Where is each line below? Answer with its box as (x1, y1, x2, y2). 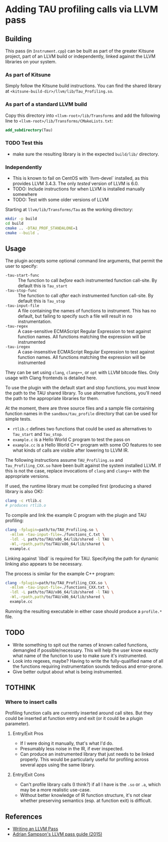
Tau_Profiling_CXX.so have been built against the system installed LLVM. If (5, 462, 161, 469)
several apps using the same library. (20, 762, 96, 768)
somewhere (12, 191, 37, 197)
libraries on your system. (5, 59, 57, 64)
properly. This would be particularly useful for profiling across (20, 756, 149, 763)
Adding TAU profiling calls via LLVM (5, 4, 158, 15)
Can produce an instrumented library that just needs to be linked (20, 751, 154, 757)
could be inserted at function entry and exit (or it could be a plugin (5, 715, 143, 721)
